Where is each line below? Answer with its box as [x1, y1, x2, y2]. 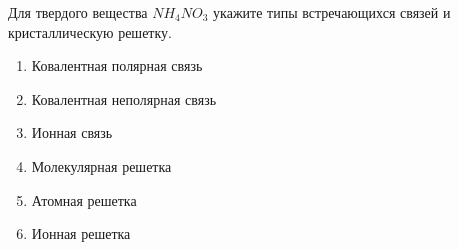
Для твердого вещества [8, 2, 148, 22]
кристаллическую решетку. [8, 21, 172, 42]
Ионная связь [31, 122, 113, 143]
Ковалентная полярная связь [31, 55, 203, 76]
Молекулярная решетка [31, 155, 172, 176]
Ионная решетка [31, 223, 131, 244]
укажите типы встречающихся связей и [213, 2, 451, 22]
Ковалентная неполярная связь [31, 88, 217, 109]
